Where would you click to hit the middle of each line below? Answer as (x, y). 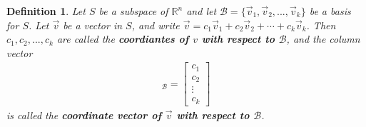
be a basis (330, 11)
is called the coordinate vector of (84, 115)
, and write (156, 25)
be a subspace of (133, 11)
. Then (321, 25)
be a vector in (93, 25)
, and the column (323, 39)
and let (202, 11)
